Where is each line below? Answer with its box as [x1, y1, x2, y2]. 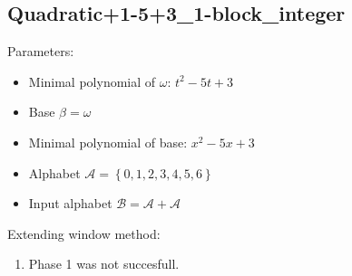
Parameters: [7, 42, 74, 61]
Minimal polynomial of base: [28, 132, 188, 151]
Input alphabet [28, 194, 112, 213]
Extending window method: [7, 224, 161, 243]
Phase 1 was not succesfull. [28, 254, 180, 273]
